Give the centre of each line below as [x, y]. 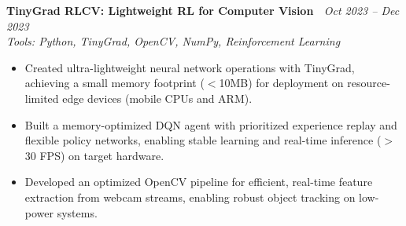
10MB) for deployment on [281, 83]
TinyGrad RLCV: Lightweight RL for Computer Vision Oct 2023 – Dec [203, 10]
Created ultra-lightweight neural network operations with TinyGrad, [190, 67]
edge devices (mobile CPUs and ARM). [157, 98]
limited [42, 98]
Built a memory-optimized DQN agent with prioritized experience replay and [211, 124]
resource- [369, 83]
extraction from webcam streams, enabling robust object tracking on [190, 197]
